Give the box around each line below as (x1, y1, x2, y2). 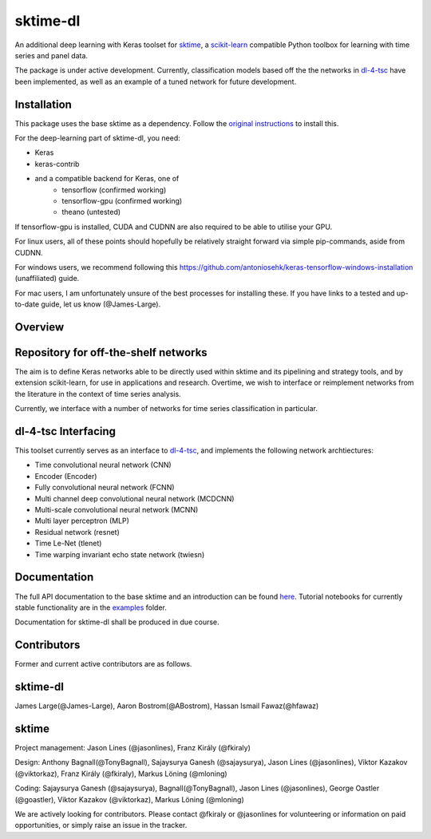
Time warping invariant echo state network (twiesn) (34, 549, 205, 559)
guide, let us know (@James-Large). (41, 299, 161, 309)
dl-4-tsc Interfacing (14, 425, 116, 438)
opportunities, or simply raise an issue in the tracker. (14, 821, 188, 830)
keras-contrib (34, 159, 80, 168)
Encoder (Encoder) (34, 471, 97, 481)
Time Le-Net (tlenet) (34, 539, 102, 548)
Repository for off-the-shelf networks (14, 346, 208, 359)
